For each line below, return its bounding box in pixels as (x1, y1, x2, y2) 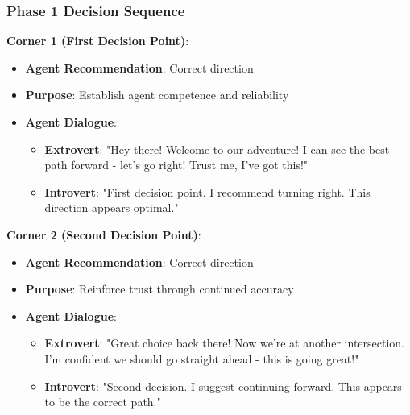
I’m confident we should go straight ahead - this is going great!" (44, 350, 359, 367)
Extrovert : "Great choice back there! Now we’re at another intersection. (44, 334, 405, 351)
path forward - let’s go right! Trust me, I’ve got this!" (44, 156, 309, 173)
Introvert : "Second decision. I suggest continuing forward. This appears (44, 377, 402, 394)
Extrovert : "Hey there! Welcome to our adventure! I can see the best (44, 140, 390, 157)
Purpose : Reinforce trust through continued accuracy (25, 280, 294, 297)
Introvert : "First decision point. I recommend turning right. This (44, 183, 371, 200)
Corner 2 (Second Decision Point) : (6, 226, 201, 243)
